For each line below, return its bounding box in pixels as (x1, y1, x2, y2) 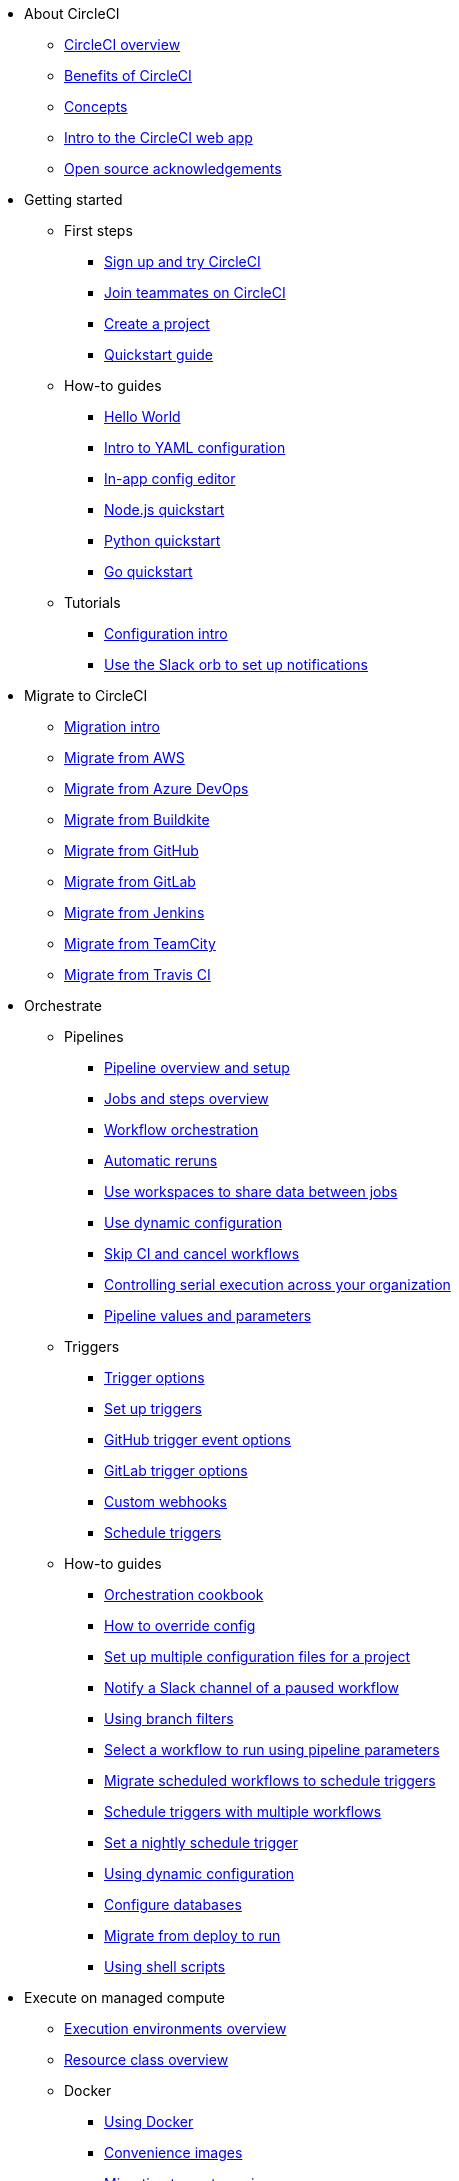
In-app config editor (104, 470, 236, 487)
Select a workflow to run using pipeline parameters (104, 1741, 440, 1758)
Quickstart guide (104, 346, 213, 363)
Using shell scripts (104, 1958, 226, 1975)
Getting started (24, 191, 123, 208)
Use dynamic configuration (104, 1214, 283, 1231)
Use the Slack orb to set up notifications (104, 656, 368, 673)
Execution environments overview (64, 2020, 287, 2037)
